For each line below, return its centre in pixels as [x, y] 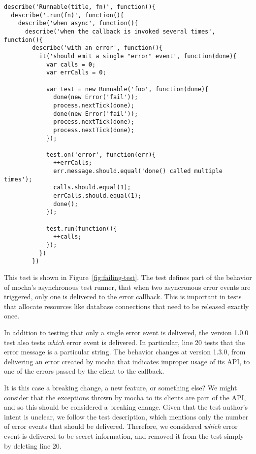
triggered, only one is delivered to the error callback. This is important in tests [123, 297]
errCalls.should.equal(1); [97, 196]
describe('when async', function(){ [78, 23]
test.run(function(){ [81, 228]
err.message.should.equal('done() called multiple [138, 171]
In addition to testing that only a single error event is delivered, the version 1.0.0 [126, 332]
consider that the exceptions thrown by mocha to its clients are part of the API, [125, 397]
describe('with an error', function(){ [97, 48]
